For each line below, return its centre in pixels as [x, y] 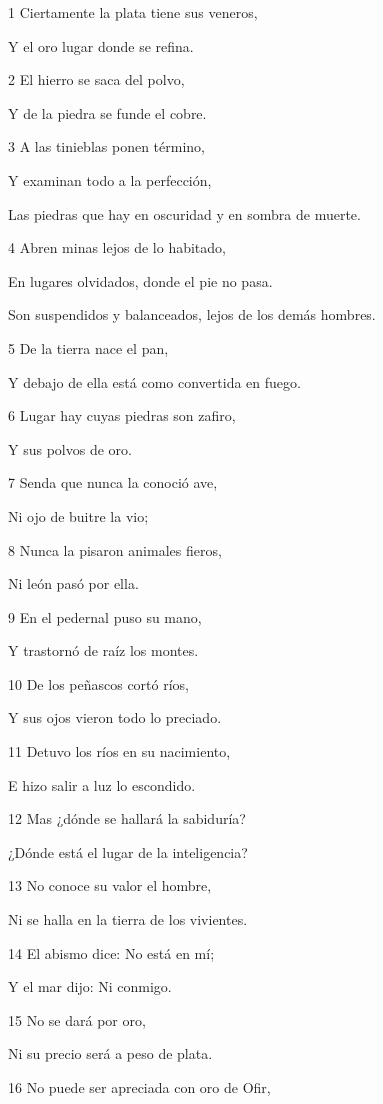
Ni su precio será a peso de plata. [110, 1053]
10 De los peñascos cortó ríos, [98, 683]
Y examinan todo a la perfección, [110, 179]
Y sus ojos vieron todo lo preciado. [115, 717]
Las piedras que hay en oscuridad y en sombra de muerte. [184, 213]
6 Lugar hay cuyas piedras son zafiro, [122, 415]
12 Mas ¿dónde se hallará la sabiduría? [127, 818]
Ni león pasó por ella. [73, 583]
